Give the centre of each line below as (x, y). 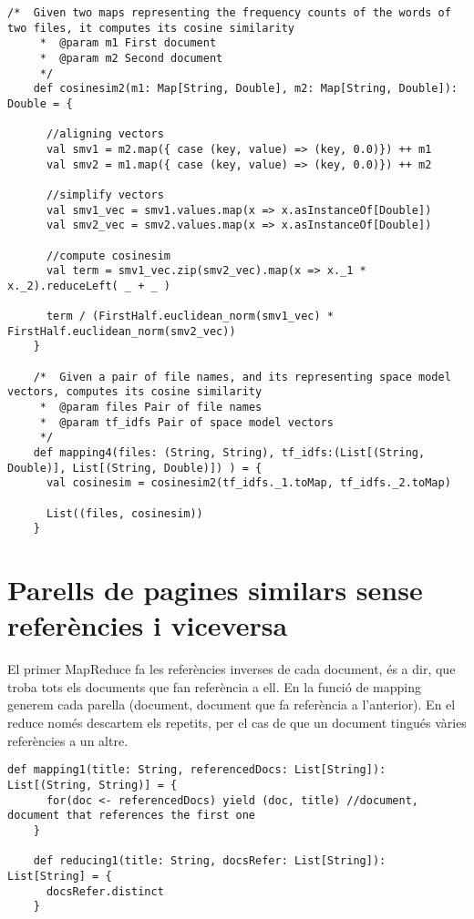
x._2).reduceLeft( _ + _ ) (89, 286)
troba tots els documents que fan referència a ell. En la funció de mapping (214, 686)
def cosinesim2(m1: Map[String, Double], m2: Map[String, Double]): (245, 89)
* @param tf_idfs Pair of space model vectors (186, 422)
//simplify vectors (105, 194)
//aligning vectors (105, 134)
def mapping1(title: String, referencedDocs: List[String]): (197, 770)
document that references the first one (132, 816)
